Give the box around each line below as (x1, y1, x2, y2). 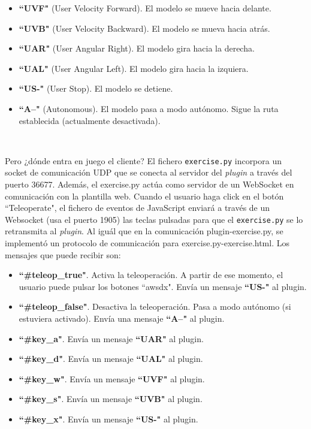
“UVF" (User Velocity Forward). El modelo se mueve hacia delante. (19, 2, 271, 14)
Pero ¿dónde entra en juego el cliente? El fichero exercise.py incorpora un (5, 154, 282, 167)
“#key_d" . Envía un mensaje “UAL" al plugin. (19, 352, 203, 365)
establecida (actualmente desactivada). (19, 114, 161, 126)
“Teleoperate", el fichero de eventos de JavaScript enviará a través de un (5, 201, 270, 214)
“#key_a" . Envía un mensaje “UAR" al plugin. (19, 332, 204, 345)
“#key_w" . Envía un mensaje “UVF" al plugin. (19, 372, 205, 385)
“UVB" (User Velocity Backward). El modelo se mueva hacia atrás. (19, 22, 270, 34)
